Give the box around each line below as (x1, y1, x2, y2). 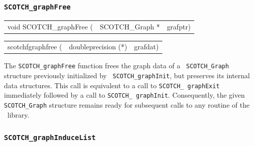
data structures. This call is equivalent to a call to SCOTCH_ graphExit (4, 80, 220, 90)
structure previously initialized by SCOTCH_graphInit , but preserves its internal (4, 70, 250, 81)
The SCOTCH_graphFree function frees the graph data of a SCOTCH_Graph (4, 60, 229, 71)
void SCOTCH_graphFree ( (7, 21, 93, 31)
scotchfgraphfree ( (7, 41, 62, 52)
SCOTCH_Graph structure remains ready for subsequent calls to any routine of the (4, 100, 250, 110)
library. (7, 109, 29, 120)
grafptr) (167, 21, 191, 31)
